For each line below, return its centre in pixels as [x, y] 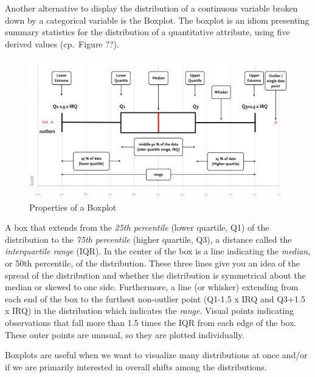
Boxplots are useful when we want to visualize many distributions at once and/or [156, 355]
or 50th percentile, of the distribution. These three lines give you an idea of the [152, 263]
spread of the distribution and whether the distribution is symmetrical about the [155, 275]
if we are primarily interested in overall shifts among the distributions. [136, 366]
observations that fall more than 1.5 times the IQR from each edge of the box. [151, 322]
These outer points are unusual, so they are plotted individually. [125, 334]
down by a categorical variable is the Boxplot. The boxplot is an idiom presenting [157, 20]
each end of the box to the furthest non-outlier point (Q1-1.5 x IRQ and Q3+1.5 [155, 298]
